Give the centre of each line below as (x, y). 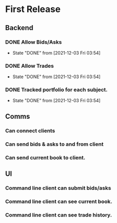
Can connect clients (30, 130)
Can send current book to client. (45, 157)
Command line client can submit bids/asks (58, 188)
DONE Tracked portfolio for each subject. (56, 90)
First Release (33, 9)
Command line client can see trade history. (59, 215)
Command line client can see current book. (59, 201)
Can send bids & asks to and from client (54, 144)
